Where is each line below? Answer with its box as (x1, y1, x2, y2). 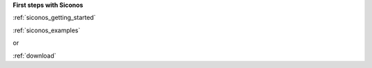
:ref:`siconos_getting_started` (12, 14, 96, 22)
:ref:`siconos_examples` (12, 26, 81, 34)
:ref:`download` (12, 52, 56, 60)
